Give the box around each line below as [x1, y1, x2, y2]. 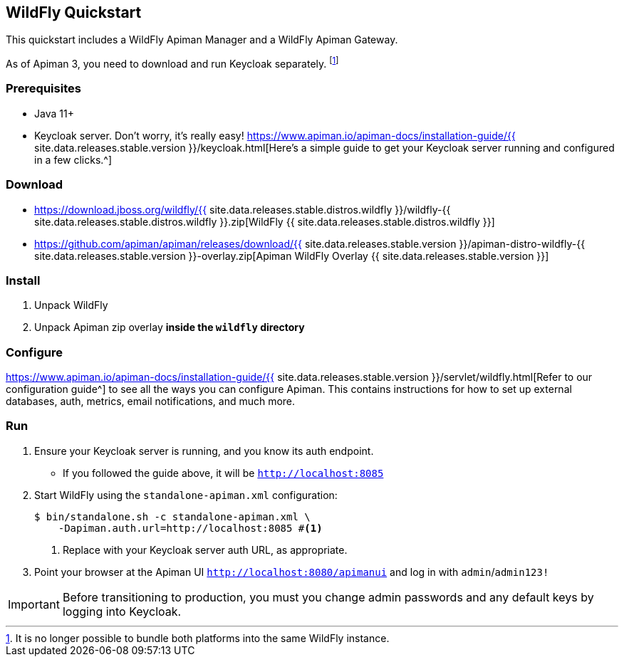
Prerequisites [6, 81, 81, 96]
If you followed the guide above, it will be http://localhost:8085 [63, 466, 384, 479]
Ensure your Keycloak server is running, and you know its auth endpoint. [34, 444, 374, 457]
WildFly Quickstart [6, 4, 142, 21]
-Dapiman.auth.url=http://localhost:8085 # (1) [58, 522, 323, 534]
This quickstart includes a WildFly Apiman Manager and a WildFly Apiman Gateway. [6, 33, 398, 46]
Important [8, 597, 60, 611]
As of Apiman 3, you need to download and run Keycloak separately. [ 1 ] [6, 56, 339, 70]
